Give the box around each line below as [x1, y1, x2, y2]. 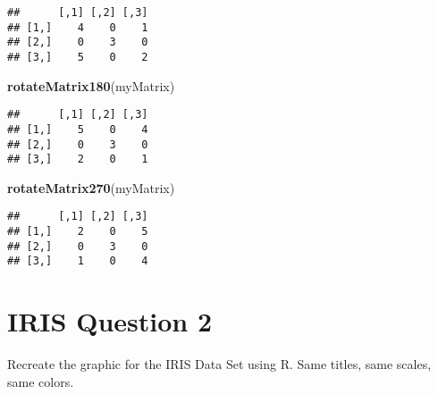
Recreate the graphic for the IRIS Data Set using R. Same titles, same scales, [7, 355, 432, 373]
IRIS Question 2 [7, 303, 213, 340]
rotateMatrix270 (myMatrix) [7, 178, 175, 197]
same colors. [7, 372, 74, 390]
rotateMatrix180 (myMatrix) [7, 76, 175, 95]
